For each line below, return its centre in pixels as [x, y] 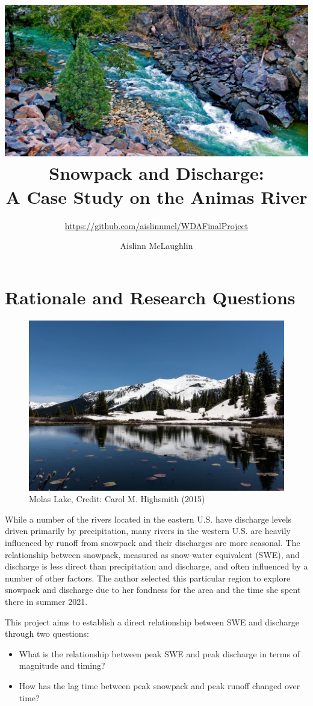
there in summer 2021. [46, 601]
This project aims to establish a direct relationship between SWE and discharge [152, 622]
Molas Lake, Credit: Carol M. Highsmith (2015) [117, 499]
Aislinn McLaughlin [156, 246]
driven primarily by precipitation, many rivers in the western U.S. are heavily [148, 531]
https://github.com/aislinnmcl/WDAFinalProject [156, 225]
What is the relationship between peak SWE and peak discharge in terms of [159, 653]
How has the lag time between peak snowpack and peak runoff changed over [160, 685]
